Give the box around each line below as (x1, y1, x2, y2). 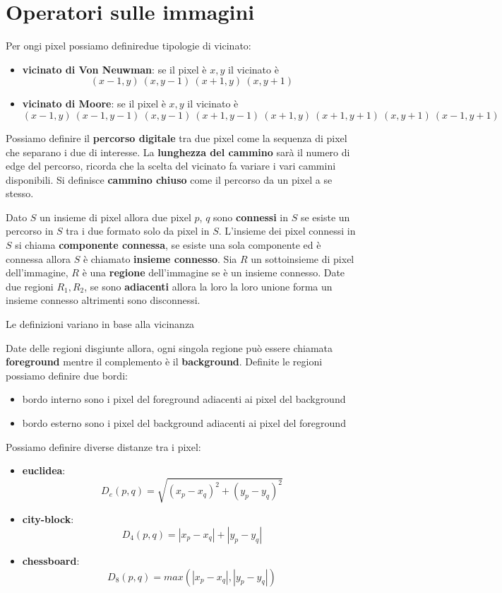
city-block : (22, 512, 74, 527)
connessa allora (6, 251, 71, 266)
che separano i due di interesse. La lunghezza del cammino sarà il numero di (6, 144, 350, 159)
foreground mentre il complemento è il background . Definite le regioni (6, 354, 323, 369)
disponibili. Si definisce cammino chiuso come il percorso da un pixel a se (6, 172, 333, 187)
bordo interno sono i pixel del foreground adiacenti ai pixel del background (22, 392, 346, 406)
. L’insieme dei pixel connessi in (218, 223, 356, 238)
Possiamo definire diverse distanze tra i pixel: (6, 439, 201, 454)
